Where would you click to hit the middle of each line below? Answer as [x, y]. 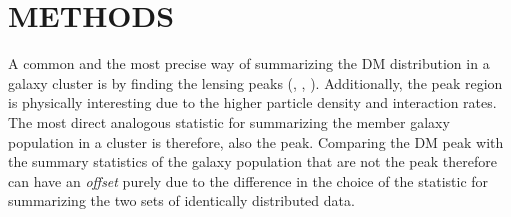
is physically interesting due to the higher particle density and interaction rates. [252, 102]
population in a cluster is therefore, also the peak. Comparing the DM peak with [256, 141]
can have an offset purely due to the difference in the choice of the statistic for [248, 180]
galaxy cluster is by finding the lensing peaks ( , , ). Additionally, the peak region [255, 82]
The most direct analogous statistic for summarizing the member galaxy [229, 121]
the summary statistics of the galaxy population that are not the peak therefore [252, 161]
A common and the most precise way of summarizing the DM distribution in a [249, 63]
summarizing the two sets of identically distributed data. [181, 200]
